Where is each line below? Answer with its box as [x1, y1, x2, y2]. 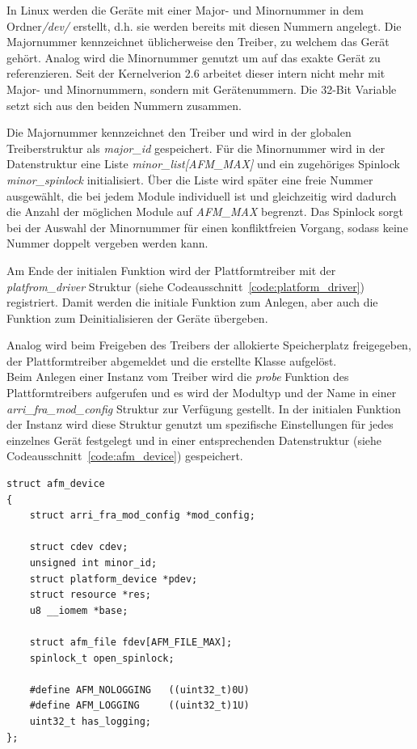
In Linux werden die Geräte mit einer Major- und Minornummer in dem [6, 2, 364, 18]
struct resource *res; [29, 589, 151, 601]
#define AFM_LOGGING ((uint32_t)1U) [29, 700, 250, 712]
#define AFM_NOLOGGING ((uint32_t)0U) [29, 683, 250, 696]
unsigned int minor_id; [29, 557, 158, 569]
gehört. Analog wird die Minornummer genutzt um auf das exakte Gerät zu [6, 49, 381, 66]
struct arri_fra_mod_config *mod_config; [29, 510, 255, 522]
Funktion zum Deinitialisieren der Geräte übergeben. [6, 309, 268, 326]
